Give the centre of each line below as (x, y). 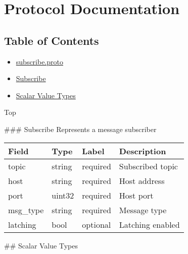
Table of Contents (52, 40)
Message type (143, 210)
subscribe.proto (39, 61)
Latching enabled (149, 224)
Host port (136, 195)
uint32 (63, 195)
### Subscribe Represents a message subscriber (80, 129)
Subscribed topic (148, 166)
